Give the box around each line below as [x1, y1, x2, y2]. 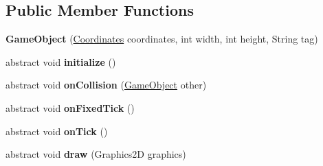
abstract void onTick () [5, 123, 108, 138]
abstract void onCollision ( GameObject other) [5, 78, 207, 92]
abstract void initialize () [5, 54, 116, 69]
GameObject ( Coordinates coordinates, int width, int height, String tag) [5, 32, 318, 46]
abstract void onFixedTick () [5, 100, 135, 115]
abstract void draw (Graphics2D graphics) [5, 147, 186, 161]
